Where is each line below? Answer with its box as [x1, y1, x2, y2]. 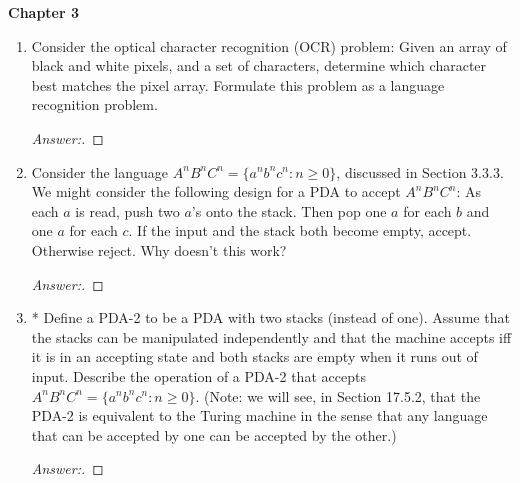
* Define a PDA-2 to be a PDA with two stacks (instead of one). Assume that [31, 307, 510, 328]
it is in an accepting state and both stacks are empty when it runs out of [31, 346, 478, 367]
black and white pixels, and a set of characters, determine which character [31, 55, 487, 76]
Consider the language [31, 161, 169, 182]
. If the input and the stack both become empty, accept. [128, 220, 472, 241]
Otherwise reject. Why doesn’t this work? [31, 239, 287, 260]
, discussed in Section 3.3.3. [336, 161, 504, 182]
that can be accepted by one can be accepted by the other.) [31, 424, 397, 445]
